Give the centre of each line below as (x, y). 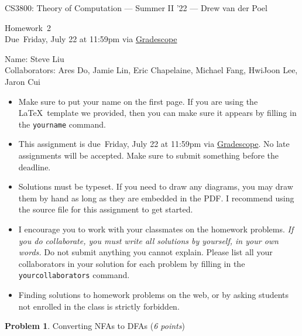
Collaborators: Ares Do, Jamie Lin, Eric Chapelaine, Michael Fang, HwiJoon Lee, (151, 70)
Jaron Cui (23, 81)
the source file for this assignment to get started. (106, 209)
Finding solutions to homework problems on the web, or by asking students (154, 294)
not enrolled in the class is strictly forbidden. (99, 306)
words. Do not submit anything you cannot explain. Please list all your (145, 252)
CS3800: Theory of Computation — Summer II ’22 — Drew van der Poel (136, 8)
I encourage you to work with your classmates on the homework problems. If (156, 229)
